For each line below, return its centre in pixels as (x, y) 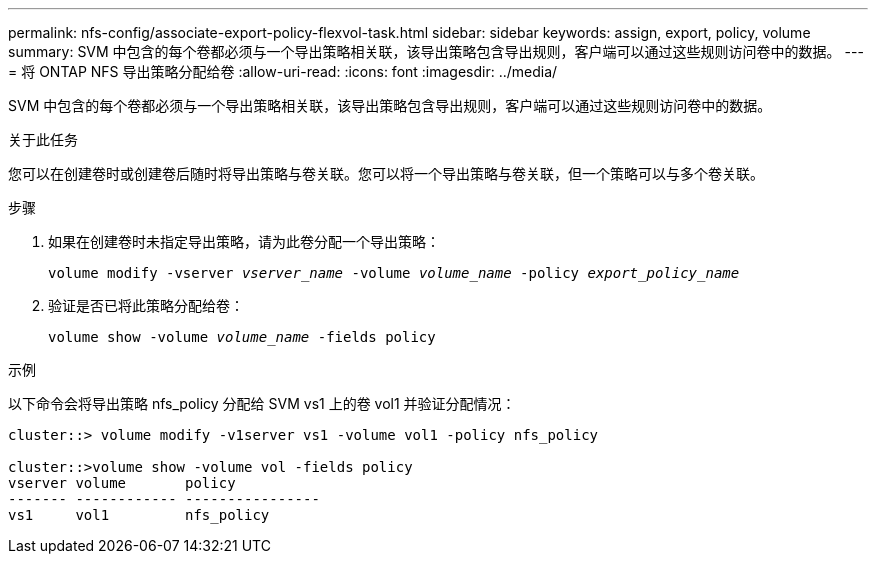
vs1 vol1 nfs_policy (139, 515)
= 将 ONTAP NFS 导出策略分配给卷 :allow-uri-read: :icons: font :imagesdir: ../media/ (283, 71)
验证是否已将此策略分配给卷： (146, 305)
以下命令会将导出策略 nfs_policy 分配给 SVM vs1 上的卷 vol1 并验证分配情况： (262, 403)
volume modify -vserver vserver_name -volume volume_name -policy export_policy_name (394, 273)
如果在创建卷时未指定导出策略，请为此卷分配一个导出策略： (244, 241)
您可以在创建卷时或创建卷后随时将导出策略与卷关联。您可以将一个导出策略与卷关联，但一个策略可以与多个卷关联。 (386, 173)
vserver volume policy (122, 483)
